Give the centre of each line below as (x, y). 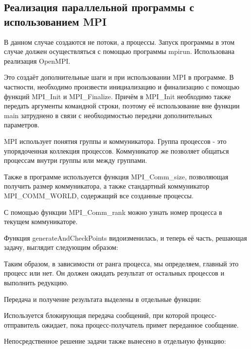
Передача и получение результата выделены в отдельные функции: (103, 299)
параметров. (22, 125)
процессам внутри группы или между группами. (76, 160)
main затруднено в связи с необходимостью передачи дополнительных (108, 115)
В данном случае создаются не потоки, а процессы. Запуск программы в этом (119, 42)
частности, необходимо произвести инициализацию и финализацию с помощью (122, 86)
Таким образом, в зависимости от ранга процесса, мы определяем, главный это (121, 263)
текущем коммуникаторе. (41, 221)
